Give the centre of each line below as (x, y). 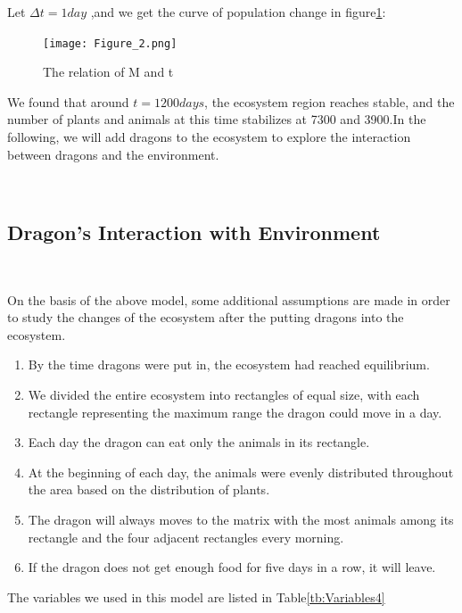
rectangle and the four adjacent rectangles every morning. (186, 537)
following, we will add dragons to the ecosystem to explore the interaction (209, 137)
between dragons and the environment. (113, 154)
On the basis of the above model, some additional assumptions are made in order (229, 299)
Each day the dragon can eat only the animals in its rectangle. (199, 442)
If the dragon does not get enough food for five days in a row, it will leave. (232, 567)
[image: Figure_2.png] (110, 43)
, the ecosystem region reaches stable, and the (330, 101)
